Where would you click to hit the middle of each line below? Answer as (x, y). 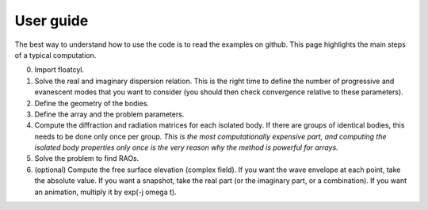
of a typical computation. (55, 55)
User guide (52, 21)
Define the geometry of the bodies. (92, 103)
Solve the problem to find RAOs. (87, 158)
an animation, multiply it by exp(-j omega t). (106, 192)
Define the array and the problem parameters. (109, 114)
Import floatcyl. (59, 70)
